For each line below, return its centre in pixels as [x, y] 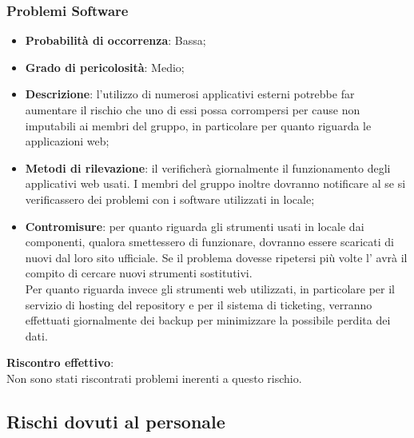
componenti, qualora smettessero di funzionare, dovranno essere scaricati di [209, 242]
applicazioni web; [67, 141]
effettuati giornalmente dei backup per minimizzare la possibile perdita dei [208, 320]
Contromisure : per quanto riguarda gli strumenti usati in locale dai [195, 226]
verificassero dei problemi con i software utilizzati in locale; [170, 199]
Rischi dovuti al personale [116, 421]
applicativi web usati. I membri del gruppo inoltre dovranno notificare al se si [215, 183]
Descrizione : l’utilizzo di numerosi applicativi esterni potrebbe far [190, 94]
